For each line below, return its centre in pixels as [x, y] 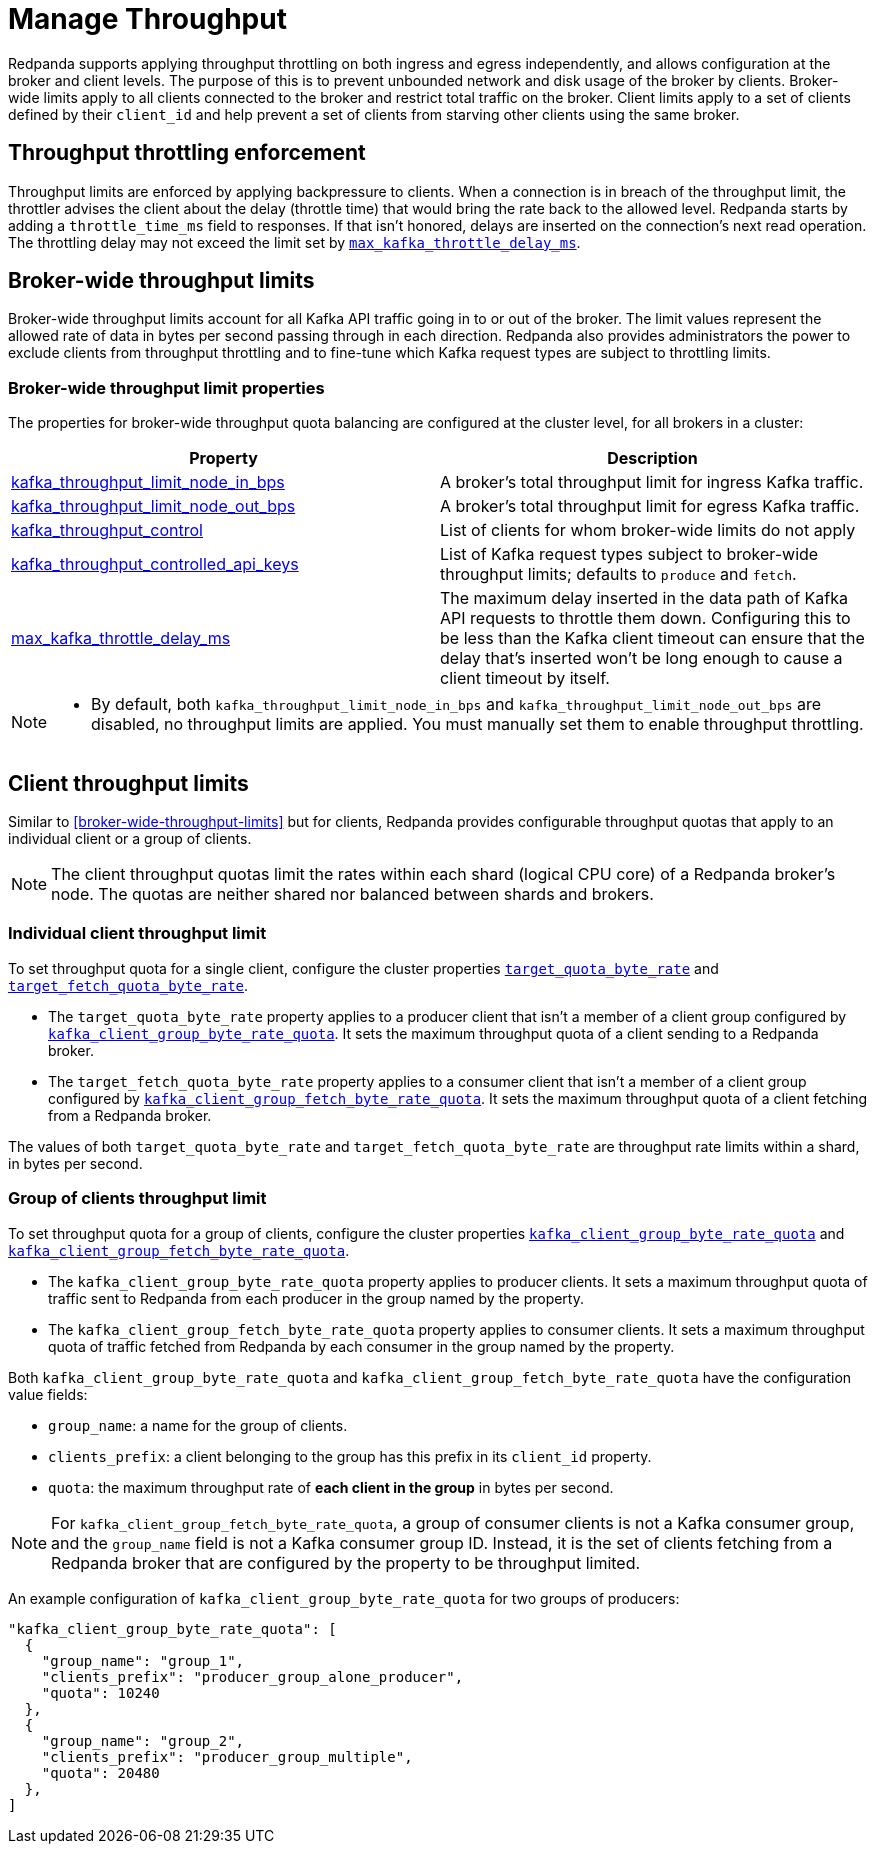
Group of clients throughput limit [137, 1198]
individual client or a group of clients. [130, 839]
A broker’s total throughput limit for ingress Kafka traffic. [652, 482]
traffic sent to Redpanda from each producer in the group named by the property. [316, 1298]
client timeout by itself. [525, 678]
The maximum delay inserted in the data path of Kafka [644, 598]
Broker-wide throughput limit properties [166, 387]
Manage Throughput [147, 19]
